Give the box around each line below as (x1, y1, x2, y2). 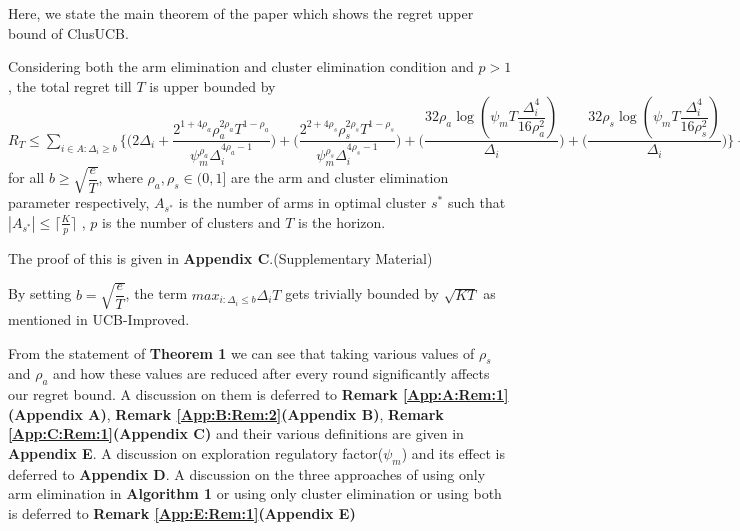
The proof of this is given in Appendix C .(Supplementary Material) (8, 247, 433, 268)
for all (8, 167, 45, 188)
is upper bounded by (149, 75, 276, 96)
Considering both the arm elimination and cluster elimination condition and (8, 56, 474, 77)
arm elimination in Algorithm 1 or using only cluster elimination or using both (8, 483, 502, 504)
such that (447, 192, 506, 213)
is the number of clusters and (102, 211, 281, 232)
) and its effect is (401, 442, 505, 463)
